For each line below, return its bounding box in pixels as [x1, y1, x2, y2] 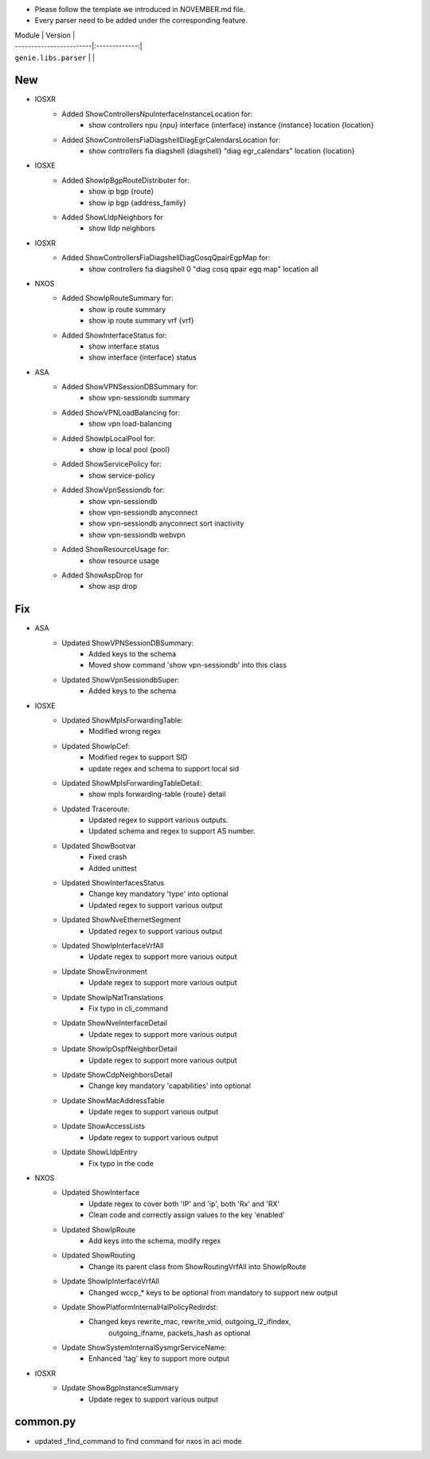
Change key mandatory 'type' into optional [88, 889, 229, 899]
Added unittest [88, 863, 137, 873]
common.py [14, 1415, 76, 1429]
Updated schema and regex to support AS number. [88, 826, 256, 836]
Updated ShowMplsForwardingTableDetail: [61, 778, 202, 787]
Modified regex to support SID [88, 752, 188, 762]
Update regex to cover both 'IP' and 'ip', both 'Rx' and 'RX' [88, 1199, 280, 1209]
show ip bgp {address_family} [88, 198, 186, 207]
